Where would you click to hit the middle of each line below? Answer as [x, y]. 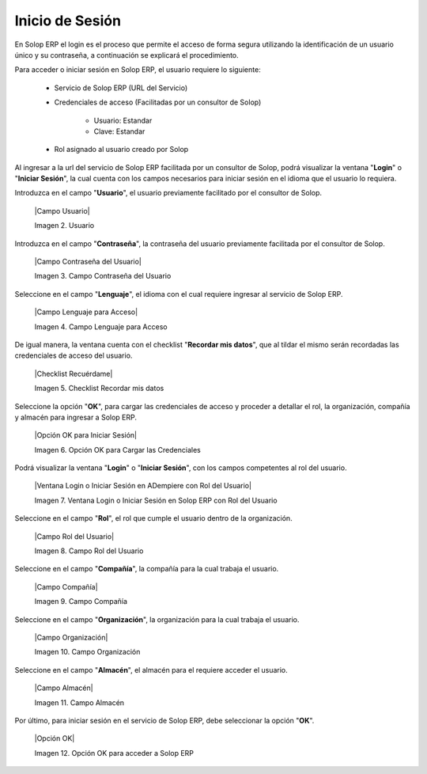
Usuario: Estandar [123, 120]
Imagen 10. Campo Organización [87, 652]
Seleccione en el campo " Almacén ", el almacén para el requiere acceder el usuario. [151, 670]
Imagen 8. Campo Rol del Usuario [89, 551]
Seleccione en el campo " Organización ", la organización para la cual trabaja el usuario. [157, 619]
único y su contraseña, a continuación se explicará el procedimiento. [127, 55]
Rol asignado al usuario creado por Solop [121, 150]
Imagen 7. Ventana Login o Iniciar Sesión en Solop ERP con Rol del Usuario [156, 500]
